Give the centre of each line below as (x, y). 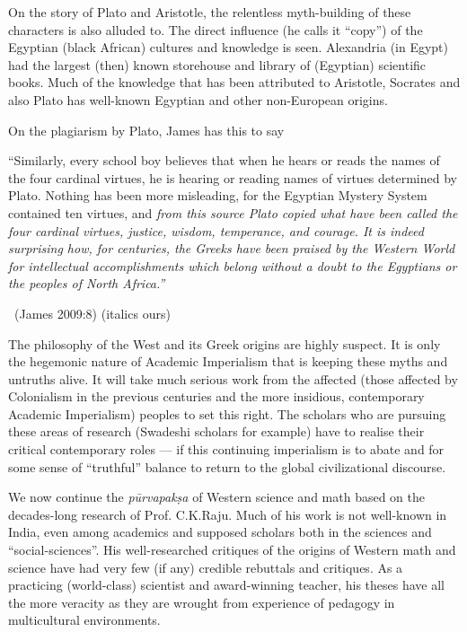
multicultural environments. (84, 620)
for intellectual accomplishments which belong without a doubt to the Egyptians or (233, 265)
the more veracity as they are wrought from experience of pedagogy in (202, 602)
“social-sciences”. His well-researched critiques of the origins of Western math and (232, 550)
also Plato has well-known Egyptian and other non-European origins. (198, 99)
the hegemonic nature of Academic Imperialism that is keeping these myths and (228, 361)
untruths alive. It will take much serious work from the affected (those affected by (233, 378)
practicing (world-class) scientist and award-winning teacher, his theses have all (226, 585)
